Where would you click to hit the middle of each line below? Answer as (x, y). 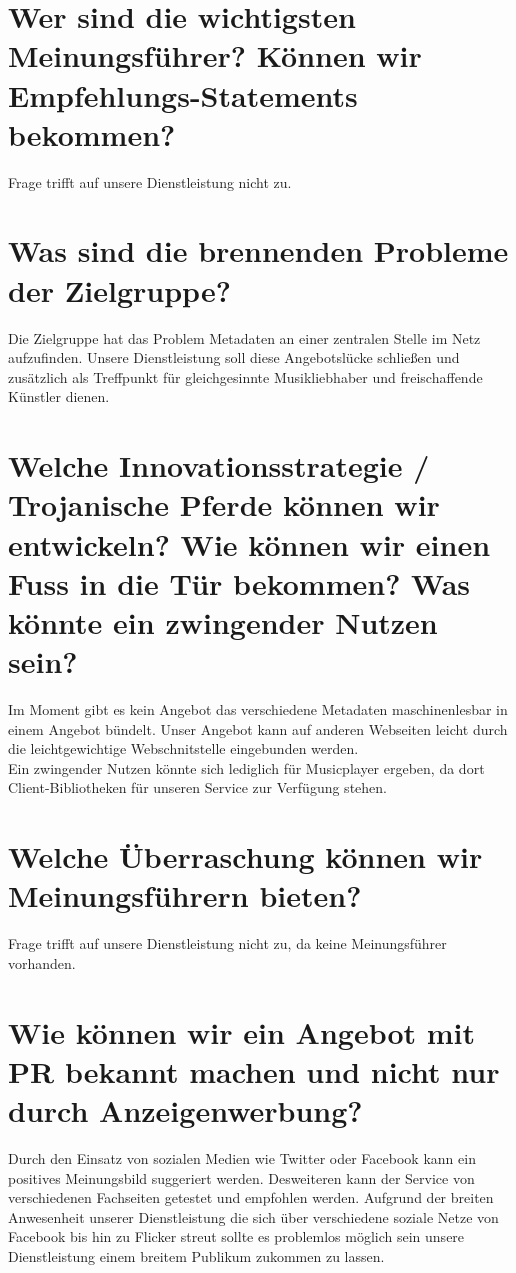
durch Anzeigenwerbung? (185, 1110)
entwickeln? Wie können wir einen (249, 543)
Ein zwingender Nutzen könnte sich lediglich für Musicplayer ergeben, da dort (246, 767)
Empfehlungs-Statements (183, 94)
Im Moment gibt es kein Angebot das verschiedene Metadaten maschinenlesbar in (258, 709)
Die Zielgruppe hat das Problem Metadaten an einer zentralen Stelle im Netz (244, 337)
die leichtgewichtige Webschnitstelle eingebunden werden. (183, 748)
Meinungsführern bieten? (185, 895)
